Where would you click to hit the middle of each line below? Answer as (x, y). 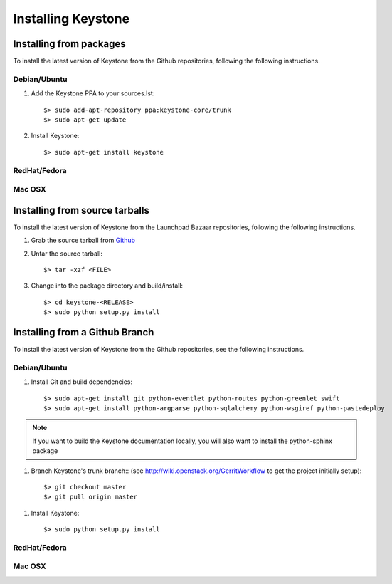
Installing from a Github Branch (84, 332)
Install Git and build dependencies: (82, 382)
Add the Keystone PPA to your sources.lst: (93, 93)
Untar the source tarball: (67, 254)
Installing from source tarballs (81, 210)
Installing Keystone (71, 19)
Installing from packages (69, 44)
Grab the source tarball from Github (83, 240)
